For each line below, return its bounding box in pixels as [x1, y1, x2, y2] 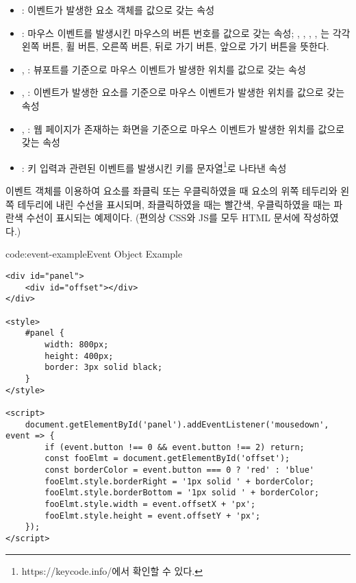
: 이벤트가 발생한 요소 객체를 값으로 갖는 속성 [21, 3, 215, 16]
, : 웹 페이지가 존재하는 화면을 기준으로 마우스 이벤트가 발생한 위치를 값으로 [21, 121, 345, 136]
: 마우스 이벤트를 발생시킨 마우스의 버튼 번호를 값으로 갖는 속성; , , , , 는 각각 [21, 25, 351, 40]
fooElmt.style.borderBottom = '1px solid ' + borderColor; [44, 488, 320, 498]
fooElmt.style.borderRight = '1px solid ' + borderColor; [44, 476, 315, 486]
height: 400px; [44, 351, 114, 361]
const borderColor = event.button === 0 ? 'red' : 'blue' [44, 465, 315, 475]
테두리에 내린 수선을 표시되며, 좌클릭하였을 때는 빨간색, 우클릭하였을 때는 [17, 197, 331, 211]
